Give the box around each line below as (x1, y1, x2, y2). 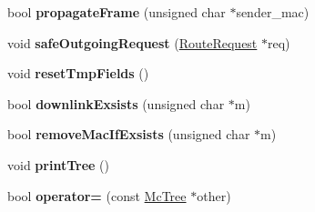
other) (197, 186, 231, 205)
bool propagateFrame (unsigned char (7, 3, 226, 21)
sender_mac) (236, 3, 310, 21)
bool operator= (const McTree (7, 186, 187, 205)
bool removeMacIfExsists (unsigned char (7, 125, 250, 144)
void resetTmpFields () (7, 64, 149, 83)
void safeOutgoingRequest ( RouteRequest (7, 33, 258, 52)
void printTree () (7, 155, 109, 174)
